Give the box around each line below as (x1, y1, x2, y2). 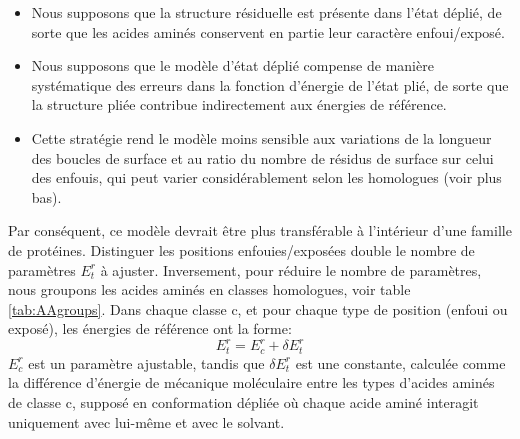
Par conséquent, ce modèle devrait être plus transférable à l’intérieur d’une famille (8, 220, 512, 241)
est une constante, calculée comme (295, 352, 506, 373)
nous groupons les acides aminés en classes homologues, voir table (8, 279, 411, 300)
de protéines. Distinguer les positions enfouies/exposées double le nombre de (8, 239, 475, 260)
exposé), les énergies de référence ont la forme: (8, 318, 292, 339)
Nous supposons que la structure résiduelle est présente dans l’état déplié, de (31, 2, 502, 22)
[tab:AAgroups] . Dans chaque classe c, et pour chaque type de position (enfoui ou (8, 298, 508, 319)
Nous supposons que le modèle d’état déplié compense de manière (31, 55, 434, 76)
